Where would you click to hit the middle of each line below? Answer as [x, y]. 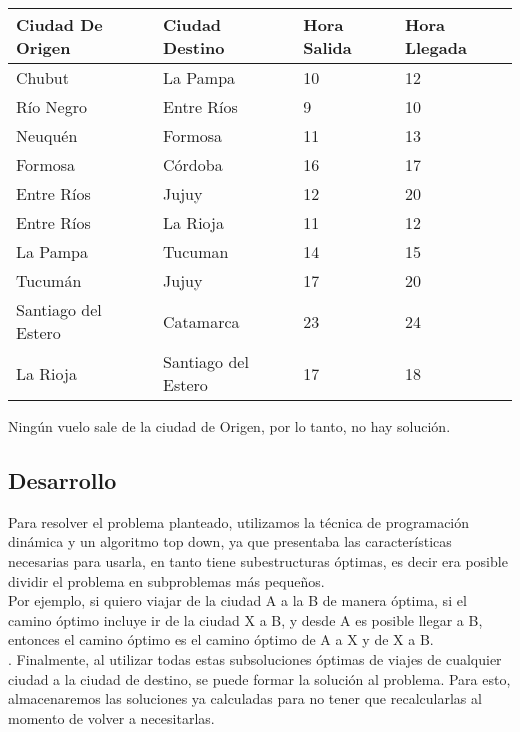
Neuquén [47, 135]
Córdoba [193, 164]
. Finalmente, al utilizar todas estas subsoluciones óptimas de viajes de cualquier [255, 658]
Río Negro [51, 106]
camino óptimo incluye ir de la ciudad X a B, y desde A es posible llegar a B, [245, 619]
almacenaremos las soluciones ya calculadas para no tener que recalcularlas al [245, 698]
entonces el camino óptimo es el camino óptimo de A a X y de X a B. [221, 639]
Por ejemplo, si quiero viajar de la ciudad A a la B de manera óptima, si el [237, 600]
